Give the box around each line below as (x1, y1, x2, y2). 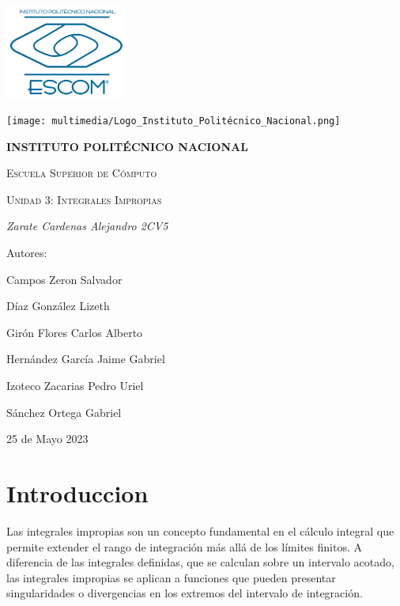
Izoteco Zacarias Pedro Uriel (6, 377, 144, 393)
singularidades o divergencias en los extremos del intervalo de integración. (6, 585, 363, 601)
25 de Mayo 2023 (6, 430, 89, 447)
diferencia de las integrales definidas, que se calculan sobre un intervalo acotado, (6, 554, 394, 570)
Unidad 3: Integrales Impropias (6, 191, 162, 207)
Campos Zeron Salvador (6, 271, 123, 287)
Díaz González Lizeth (6, 297, 110, 314)
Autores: (6, 244, 47, 261)
